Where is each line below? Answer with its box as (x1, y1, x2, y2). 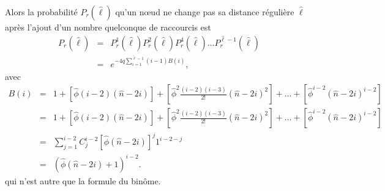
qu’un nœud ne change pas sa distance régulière (115, 5, 294, 18)
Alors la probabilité (5, 5, 78, 18)
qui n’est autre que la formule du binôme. (5, 174, 161, 187)
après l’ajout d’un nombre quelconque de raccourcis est (5, 21, 211, 33)
